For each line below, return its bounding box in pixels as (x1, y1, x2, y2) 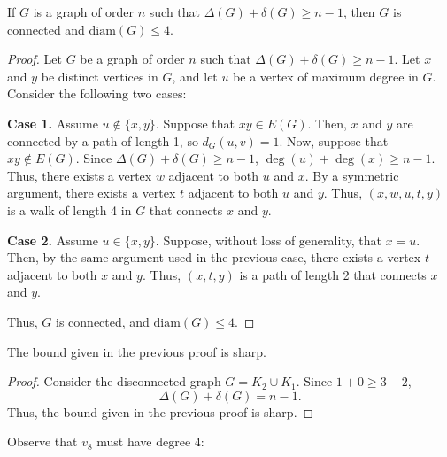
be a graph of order (80, 50, 185, 68)
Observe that (7, 432, 78, 451)
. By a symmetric (304, 166, 399, 184)
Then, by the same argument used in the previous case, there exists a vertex (7, 248, 421, 267)
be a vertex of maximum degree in (233, 66, 419, 85)
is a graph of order (33, 3, 135, 20)
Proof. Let (7, 50, 62, 68)
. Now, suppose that (279, 131, 389, 150)
